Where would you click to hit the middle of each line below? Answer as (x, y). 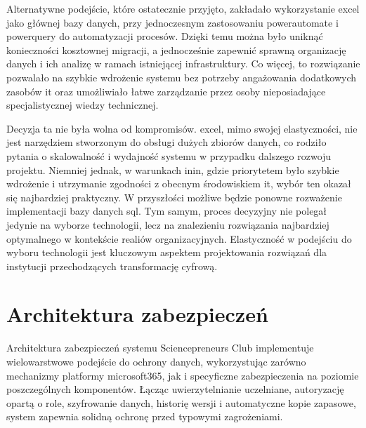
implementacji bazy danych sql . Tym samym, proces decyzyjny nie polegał (167, 211)
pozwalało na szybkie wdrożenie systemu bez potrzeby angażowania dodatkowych (182, 77)
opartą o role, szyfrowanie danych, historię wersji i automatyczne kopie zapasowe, (181, 402)
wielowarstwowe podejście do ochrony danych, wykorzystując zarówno (156, 361)
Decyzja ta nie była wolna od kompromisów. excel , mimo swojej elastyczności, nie (182, 128)
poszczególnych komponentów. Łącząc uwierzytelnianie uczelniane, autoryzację (175, 389)
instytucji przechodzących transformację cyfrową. (112, 266)
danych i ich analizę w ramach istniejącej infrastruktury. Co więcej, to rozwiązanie (183, 63)
